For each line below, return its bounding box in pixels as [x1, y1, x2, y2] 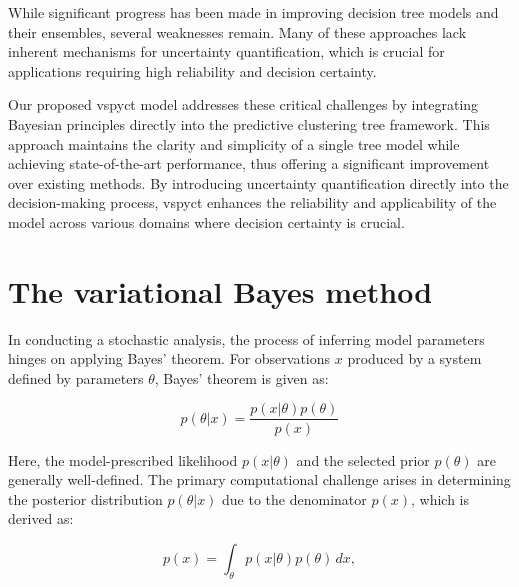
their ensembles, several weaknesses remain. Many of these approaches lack [8, 21, 467, 42]
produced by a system [347, 348, 482, 369]
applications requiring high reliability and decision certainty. [8, 60, 377, 81]
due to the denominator [222, 488, 367, 509]
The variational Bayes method [8, 270, 433, 311]
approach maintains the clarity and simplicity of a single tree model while [8, 133, 460, 154]
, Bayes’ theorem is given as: [154, 367, 329, 388]
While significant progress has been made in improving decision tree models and [8, 2, 499, 22]
